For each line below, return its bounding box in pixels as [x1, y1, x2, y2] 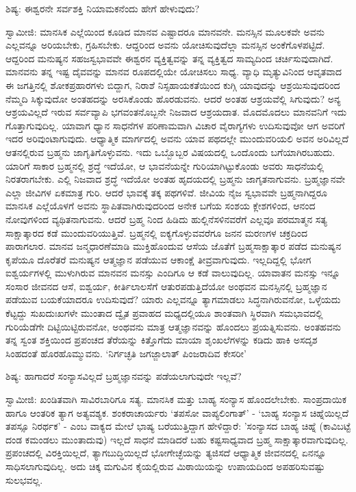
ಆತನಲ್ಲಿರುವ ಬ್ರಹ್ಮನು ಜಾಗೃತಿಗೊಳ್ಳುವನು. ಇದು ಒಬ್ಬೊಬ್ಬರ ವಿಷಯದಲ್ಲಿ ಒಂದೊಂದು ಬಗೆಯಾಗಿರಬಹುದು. [5, 144, 335, 159]
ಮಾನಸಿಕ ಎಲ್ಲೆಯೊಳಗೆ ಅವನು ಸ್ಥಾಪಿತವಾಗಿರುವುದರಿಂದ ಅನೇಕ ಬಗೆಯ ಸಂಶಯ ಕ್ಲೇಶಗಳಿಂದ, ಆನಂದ [5, 198, 316, 213]
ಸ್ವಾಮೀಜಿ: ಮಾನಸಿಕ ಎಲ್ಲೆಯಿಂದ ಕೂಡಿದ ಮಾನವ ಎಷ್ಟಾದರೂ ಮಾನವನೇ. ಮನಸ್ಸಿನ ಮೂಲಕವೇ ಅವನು [5, 24, 325, 38]
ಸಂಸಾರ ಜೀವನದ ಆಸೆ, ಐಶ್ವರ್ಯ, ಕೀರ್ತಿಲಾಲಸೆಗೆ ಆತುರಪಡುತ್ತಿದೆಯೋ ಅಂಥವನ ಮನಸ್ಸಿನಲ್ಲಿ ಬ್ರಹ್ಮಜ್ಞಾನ [5, 279, 327, 293]
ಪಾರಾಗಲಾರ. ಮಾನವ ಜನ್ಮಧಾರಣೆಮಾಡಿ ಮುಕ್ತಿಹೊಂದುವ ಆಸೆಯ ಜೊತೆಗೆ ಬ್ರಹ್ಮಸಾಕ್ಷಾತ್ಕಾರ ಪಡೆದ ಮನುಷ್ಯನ [5, 239, 342, 253]
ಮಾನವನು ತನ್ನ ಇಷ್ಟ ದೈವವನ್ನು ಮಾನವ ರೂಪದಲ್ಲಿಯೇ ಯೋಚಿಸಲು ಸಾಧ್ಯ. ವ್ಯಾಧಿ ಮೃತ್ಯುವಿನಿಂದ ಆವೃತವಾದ [5, 64, 342, 79]
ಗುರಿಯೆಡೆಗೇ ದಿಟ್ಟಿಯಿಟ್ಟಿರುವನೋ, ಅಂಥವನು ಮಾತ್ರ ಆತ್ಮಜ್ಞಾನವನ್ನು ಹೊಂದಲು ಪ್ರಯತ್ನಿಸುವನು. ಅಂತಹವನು [5, 319, 342, 333]
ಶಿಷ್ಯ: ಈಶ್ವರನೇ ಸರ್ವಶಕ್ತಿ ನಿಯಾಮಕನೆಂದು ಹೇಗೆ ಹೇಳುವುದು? [5, 1, 200, 15]
